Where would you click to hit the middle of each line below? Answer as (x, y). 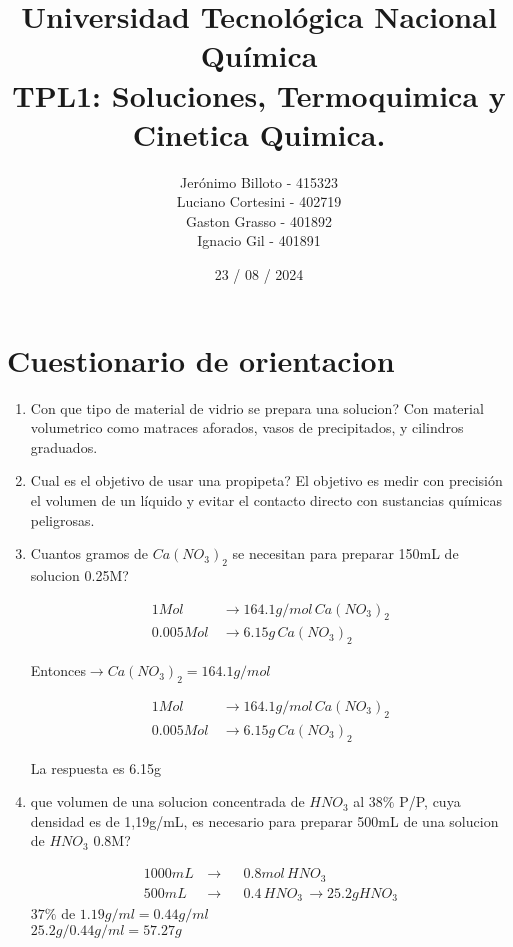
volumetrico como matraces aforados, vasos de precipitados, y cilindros (247, 427)
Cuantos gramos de (89, 553)
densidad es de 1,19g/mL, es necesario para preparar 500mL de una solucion (264, 820)
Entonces (58, 670)
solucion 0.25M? (79, 574)
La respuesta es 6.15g (96, 767)
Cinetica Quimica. (259, 133)
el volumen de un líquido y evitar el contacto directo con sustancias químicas (266, 499)
